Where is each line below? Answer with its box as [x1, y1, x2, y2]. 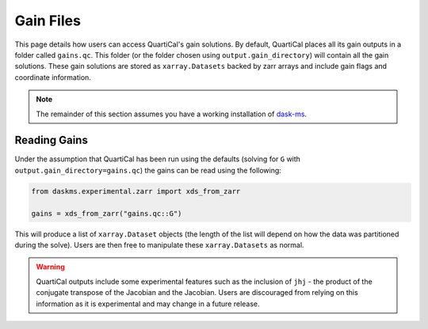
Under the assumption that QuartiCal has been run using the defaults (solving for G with [14, 154, 301, 164]
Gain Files [14, 12, 81, 29]
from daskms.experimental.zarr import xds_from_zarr [31, 187, 241, 195]
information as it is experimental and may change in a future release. [36, 299, 261, 308]
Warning [36, 262, 65, 272]
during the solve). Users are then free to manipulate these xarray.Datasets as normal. [14, 240, 304, 249]
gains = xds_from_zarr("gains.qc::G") [31, 209, 182, 217]
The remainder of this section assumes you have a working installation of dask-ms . [36, 109, 308, 119]
